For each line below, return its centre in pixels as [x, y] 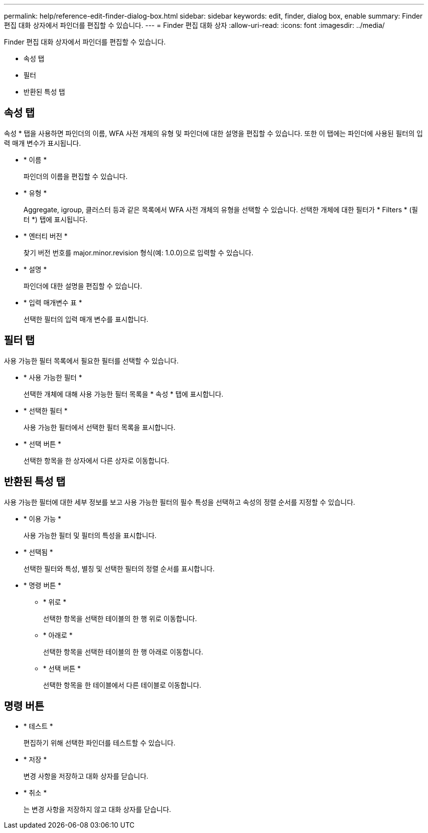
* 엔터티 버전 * [46, 236]
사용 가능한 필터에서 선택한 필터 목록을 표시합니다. [100, 427]
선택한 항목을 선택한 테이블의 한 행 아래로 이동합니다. [123, 652]
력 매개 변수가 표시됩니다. [43, 143]
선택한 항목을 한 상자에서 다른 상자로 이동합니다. [96, 460]
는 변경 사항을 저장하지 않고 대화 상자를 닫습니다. [97, 810]
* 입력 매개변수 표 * [53, 302]
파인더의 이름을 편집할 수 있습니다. [75, 176]
